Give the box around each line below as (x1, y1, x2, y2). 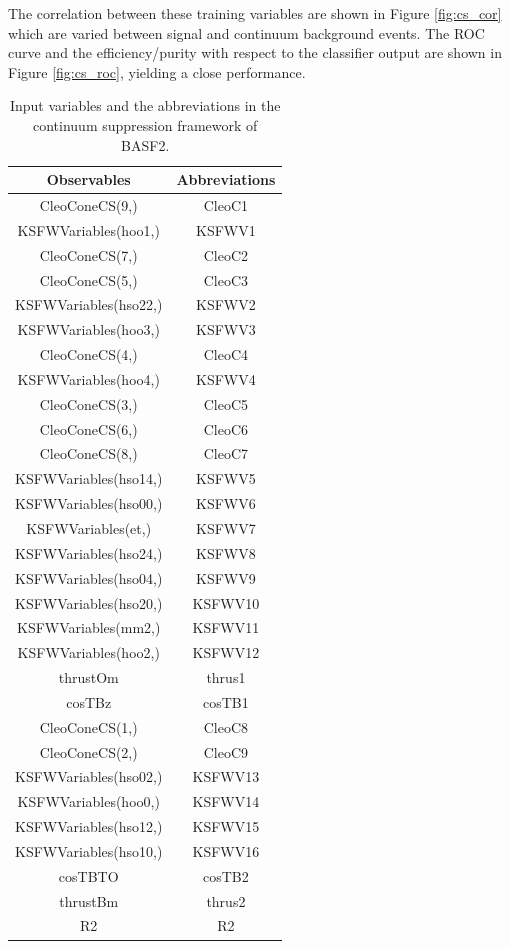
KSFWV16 (192, 840, 260, 861)
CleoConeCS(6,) (39, 418, 138, 439)
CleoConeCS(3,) (39, 393, 138, 414)
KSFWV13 (192, 766, 260, 787)
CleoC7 (203, 443, 249, 464)
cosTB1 (203, 691, 249, 712)
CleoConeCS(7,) (39, 244, 138, 265)
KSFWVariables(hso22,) (15, 294, 163, 315)
